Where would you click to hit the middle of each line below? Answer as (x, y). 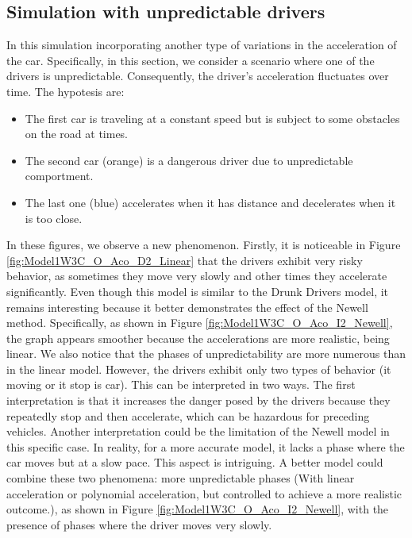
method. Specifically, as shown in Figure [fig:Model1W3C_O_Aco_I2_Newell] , (200, 323)
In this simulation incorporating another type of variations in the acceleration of (202, 45)
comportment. (59, 176)
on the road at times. (77, 134)
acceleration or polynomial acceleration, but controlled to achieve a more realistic (204, 493)
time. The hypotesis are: (65, 91)
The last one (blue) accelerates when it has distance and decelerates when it (210, 202)
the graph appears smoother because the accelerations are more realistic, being (198, 338)
